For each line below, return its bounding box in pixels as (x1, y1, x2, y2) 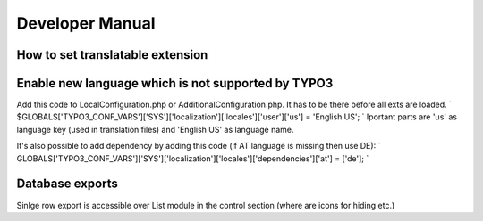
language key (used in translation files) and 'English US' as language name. (16, 124, 294, 135)
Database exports (16, 176, 118, 192)
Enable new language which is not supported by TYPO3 (16, 76, 334, 91)
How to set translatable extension (16, 47, 208, 62)
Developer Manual (16, 13, 156, 33)
